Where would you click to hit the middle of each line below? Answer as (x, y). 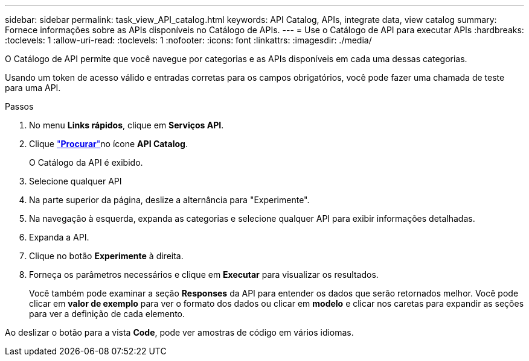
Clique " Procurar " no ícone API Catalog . (108, 144)
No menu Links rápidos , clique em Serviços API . (127, 125)
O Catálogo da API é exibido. (86, 162)
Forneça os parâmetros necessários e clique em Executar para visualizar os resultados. (204, 275)
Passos (19, 106)
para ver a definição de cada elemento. (107, 314)
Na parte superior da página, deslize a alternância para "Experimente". (169, 200)
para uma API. (33, 88)
